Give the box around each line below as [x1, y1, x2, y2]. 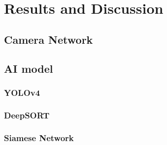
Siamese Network [4, 131, 74, 144]
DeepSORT [4, 109, 50, 121]
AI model [4, 60, 53, 76]
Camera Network [4, 31, 93, 47]
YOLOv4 [4, 86, 40, 98]
